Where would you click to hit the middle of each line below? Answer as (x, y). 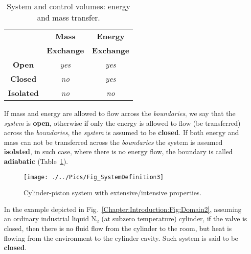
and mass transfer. (68, 17)
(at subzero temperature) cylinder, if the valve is (174, 219)
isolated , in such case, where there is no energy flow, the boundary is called (118, 151)
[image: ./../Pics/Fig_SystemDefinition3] (94, 177)
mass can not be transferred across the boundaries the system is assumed (113, 142)
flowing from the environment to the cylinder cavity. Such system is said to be (121, 238)
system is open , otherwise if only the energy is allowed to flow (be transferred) (122, 123)
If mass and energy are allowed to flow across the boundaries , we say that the (120, 113)
